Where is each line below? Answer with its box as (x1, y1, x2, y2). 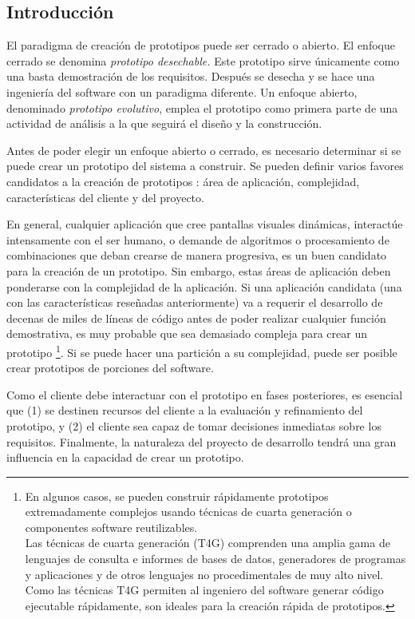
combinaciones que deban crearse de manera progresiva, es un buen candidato (6, 247, 387, 264)
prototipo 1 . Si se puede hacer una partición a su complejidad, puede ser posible (6, 341, 397, 360)
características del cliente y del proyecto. (6, 188, 204, 205)
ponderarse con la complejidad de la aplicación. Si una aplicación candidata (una (6, 278, 402, 295)
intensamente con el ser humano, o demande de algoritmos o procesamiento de (6, 231, 389, 248)
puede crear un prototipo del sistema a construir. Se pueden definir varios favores (6, 157, 404, 174)
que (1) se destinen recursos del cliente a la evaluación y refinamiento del (6, 402, 363, 419)
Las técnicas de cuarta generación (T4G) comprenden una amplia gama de (25, 534, 390, 551)
